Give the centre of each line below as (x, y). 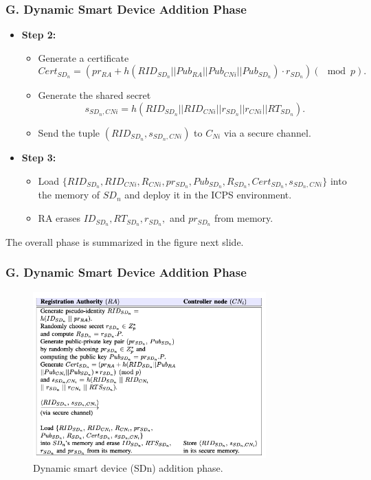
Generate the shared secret (94, 95)
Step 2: (39, 35)
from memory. (244, 218)
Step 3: (39, 157)
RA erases (59, 218)
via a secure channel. (267, 133)
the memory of (69, 195)
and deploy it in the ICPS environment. (208, 195)
